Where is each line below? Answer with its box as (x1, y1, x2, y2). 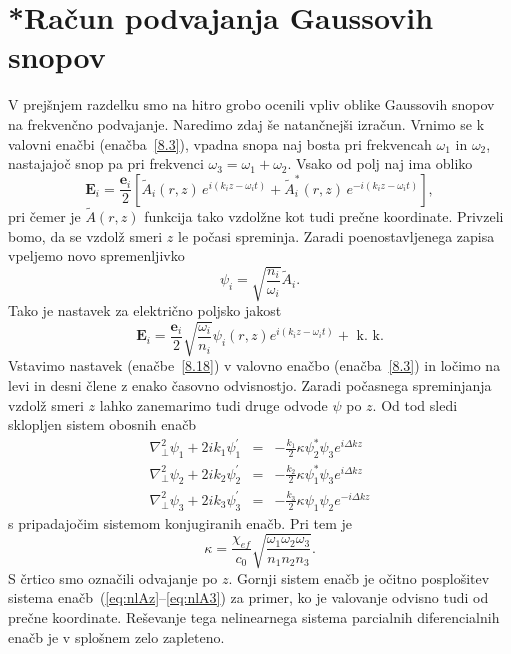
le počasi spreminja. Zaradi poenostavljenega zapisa (178, 225, 495, 246)
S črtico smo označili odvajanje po (8, 567, 218, 588)
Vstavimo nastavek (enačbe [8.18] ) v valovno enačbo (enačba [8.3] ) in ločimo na (8, 355, 501, 376)
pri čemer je (8, 205, 81, 226)
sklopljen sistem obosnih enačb (8, 414, 197, 435)
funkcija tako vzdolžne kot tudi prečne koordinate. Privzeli (144, 205, 504, 226)
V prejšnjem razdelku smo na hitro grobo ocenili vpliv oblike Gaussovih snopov (8, 94, 495, 115)
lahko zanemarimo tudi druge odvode (99, 394, 328, 415)
